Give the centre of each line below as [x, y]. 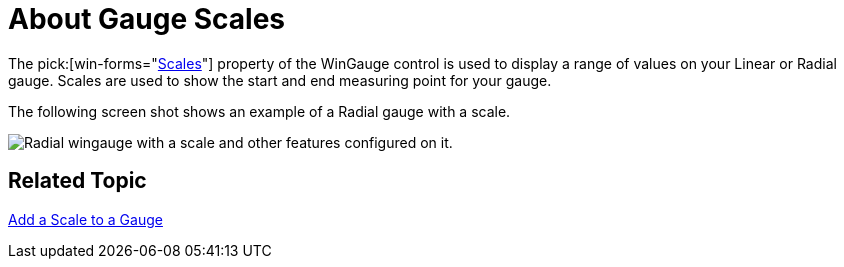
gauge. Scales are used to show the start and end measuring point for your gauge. [280, 80]
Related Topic [77, 181]
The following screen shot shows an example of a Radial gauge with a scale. [259, 111]
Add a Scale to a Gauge [85, 219]
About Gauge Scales [147, 19]
